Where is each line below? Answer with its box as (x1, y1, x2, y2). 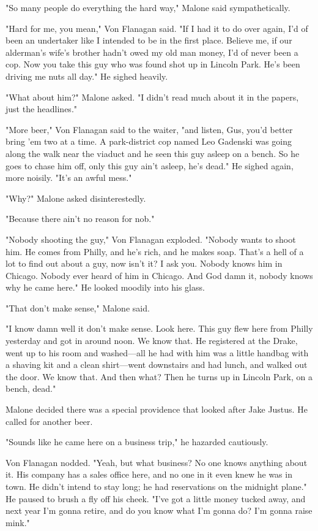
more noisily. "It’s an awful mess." (6, 171, 132, 184)
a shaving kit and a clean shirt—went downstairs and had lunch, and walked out (6, 358, 308, 371)
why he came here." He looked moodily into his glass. (6, 281, 205, 294)
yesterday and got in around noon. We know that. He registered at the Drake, (6, 334, 298, 347)
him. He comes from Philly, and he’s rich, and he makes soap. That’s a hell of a (6, 245, 304, 258)
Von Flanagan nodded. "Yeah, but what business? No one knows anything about (6, 456, 308, 468)
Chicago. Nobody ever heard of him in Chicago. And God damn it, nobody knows (6, 269, 313, 281)
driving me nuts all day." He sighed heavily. (6, 69, 168, 82)
